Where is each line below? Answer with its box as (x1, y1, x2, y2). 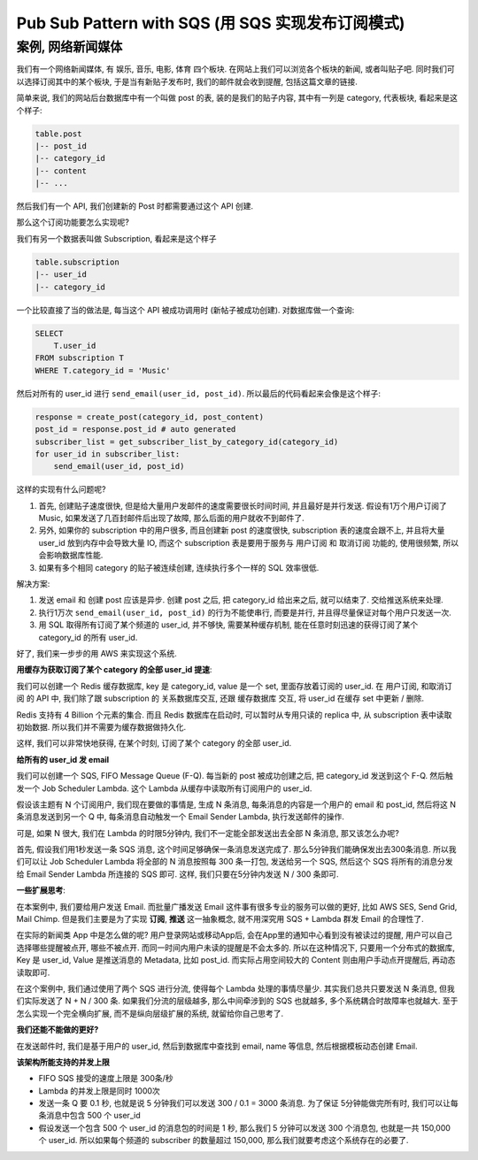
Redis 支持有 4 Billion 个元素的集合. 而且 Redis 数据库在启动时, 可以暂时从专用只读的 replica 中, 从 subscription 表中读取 (16, 709, 452, 720)
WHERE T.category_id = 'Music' (35, 365, 172, 375)
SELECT (35, 328, 64, 338)
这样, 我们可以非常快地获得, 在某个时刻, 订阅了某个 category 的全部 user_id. (16, 738, 292, 749)
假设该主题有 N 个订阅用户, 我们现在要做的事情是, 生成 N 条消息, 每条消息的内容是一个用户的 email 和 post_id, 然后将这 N (16, 799, 456, 810)
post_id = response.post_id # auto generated (35, 425, 236, 434)
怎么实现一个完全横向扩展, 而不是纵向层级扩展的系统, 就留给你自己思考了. (16, 1008, 283, 1018)
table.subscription (35, 257, 119, 267)
